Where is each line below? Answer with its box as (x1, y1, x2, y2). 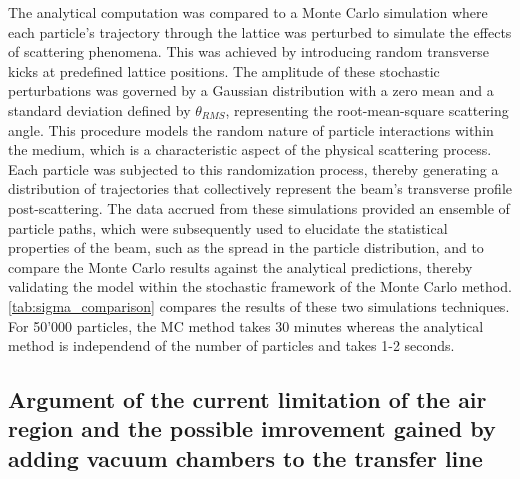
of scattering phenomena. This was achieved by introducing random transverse (8, 41, 489, 62)
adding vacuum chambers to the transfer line (8, 442, 483, 473)
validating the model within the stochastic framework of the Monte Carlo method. (8, 276, 512, 297)
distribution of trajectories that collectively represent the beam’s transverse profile (8, 178, 512, 199)
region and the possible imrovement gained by (8, 413, 496, 444)
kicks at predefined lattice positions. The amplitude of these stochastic (8, 60, 440, 81)
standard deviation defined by (8, 99, 191, 120)
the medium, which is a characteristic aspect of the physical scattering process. (8, 139, 492, 160)
